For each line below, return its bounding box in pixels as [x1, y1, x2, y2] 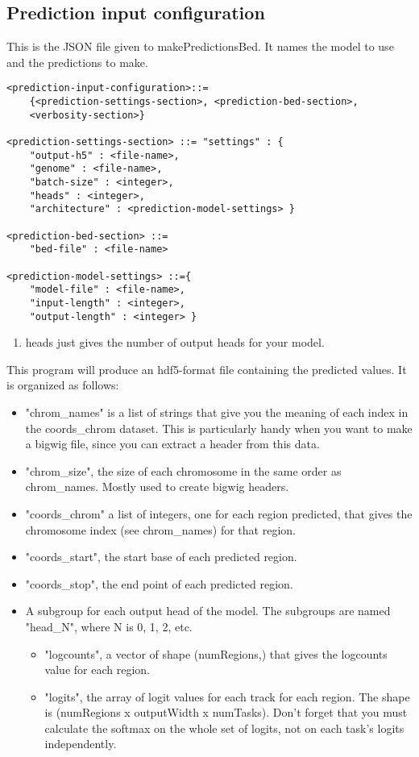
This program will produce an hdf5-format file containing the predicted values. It [6, 360, 407, 377]
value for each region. [44, 661, 150, 678]
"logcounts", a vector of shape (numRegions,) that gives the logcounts [44, 645, 388, 662]
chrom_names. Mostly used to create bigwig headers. [25, 478, 289, 495]
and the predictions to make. [6, 53, 148, 70]
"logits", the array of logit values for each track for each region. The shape [44, 688, 410, 705]
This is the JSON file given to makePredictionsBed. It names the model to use [6, 38, 394, 55]
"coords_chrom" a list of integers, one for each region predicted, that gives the [25, 505, 413, 522]
